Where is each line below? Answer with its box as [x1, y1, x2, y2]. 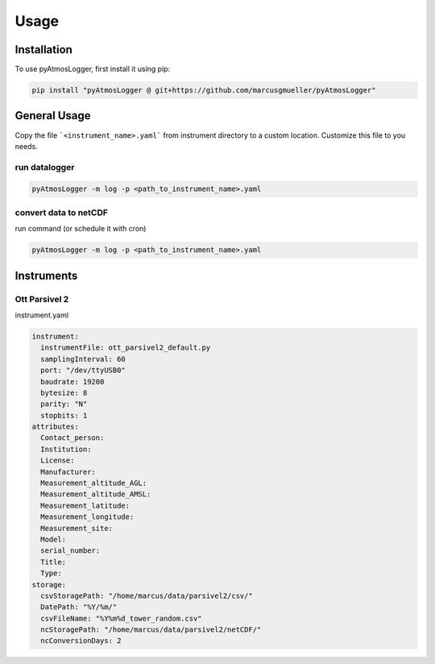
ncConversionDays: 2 [40, 637, 122, 645]
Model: [40, 534, 67, 544]
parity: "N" [40, 400, 88, 409]
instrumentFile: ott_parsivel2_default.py [40, 343, 211, 352]
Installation [14, 43, 72, 56]
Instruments [14, 268, 78, 282]
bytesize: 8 [40, 388, 88, 397]
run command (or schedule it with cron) [14, 224, 147, 234]
